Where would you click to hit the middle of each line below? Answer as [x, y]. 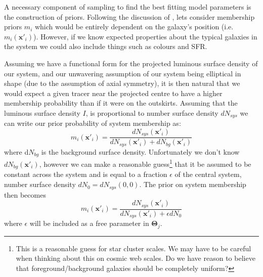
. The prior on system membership [193, 184]
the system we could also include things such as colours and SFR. [106, 46]
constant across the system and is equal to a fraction [86, 174]
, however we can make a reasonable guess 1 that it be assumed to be [145, 163]
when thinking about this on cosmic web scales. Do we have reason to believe [136, 258]
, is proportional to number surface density [152, 112]
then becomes [25, 194]
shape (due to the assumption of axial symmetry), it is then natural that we [122, 83]
